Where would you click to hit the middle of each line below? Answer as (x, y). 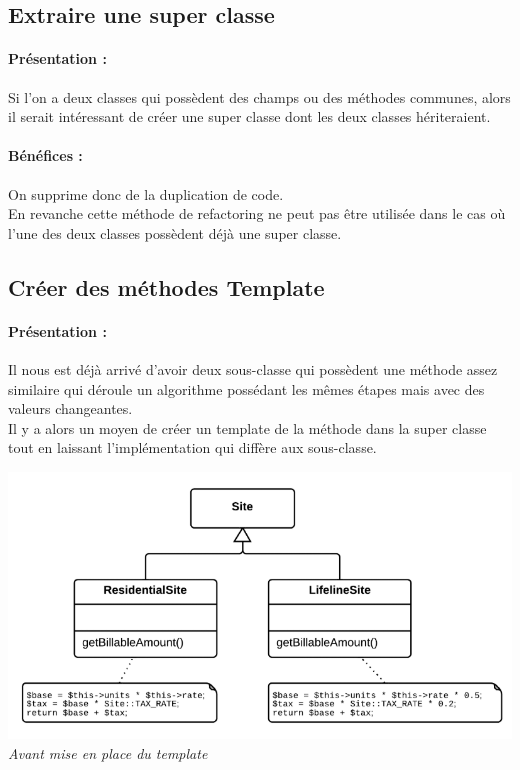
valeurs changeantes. (70, 408)
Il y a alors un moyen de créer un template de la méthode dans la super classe (247, 427)
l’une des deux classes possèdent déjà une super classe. (175, 232)
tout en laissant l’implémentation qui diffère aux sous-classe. (192, 447)
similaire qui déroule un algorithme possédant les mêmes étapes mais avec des (246, 388)
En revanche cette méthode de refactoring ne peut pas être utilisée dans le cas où (257, 213)
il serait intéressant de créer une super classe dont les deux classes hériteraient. (249, 116)
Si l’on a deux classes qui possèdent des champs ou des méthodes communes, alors (259, 96)
